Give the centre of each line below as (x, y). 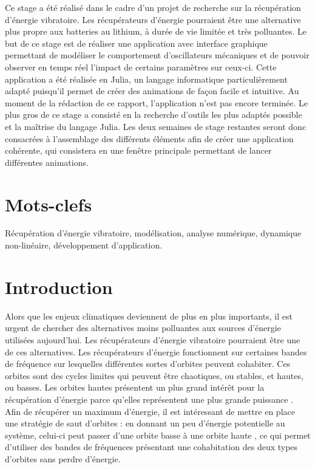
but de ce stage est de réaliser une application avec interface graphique (136, 43)
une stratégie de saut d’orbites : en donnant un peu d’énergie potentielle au (145, 423)
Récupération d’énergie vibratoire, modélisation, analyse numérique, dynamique (153, 233)
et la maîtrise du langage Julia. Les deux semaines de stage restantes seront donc (156, 126)
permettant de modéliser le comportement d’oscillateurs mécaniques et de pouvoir (157, 55)
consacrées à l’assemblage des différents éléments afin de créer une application (149, 138)
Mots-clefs (49, 204)
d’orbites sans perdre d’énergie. (63, 458)
